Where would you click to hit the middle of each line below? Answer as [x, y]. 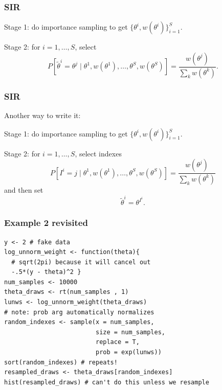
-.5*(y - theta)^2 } [46, 272]
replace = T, [117, 342]
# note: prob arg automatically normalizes [79, 312]
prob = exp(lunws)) [128, 352]
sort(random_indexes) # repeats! [61, 362]
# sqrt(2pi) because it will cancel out [81, 262]
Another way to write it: [42, 115]
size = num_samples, [130, 332]
